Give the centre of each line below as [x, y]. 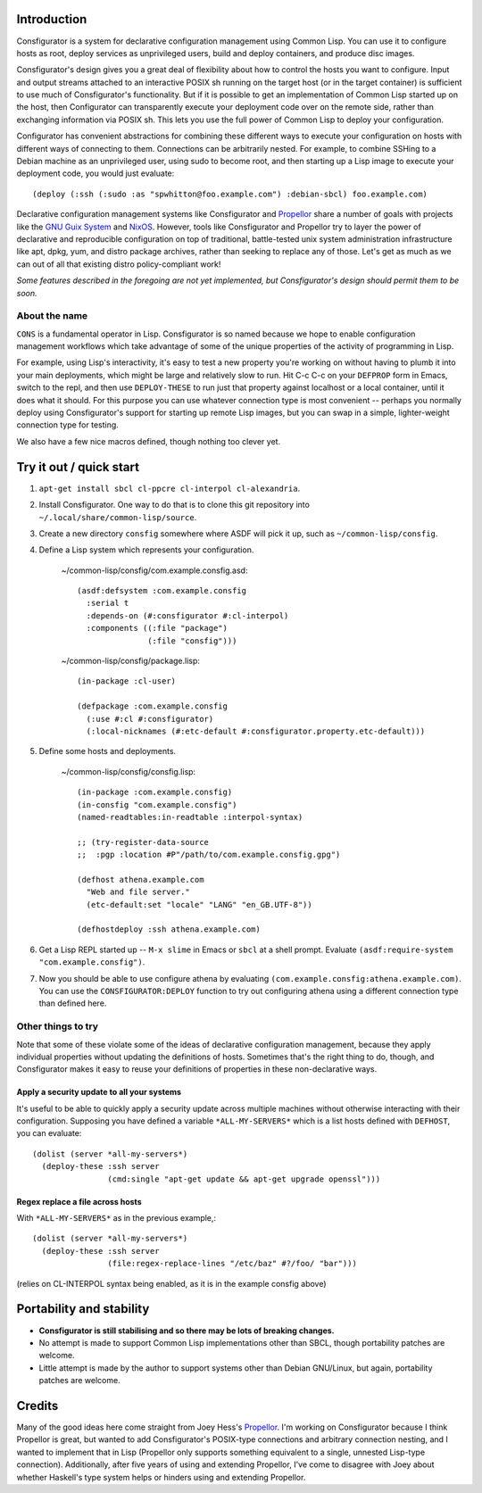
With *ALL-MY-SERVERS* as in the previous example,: [116, 1218]
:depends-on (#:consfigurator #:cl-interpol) [187, 615]
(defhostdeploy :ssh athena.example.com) [169, 929]
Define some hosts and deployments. [108, 751]
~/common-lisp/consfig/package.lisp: [131, 661]
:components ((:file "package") [157, 628]
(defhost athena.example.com [141, 879]
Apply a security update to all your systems [99, 1092]
